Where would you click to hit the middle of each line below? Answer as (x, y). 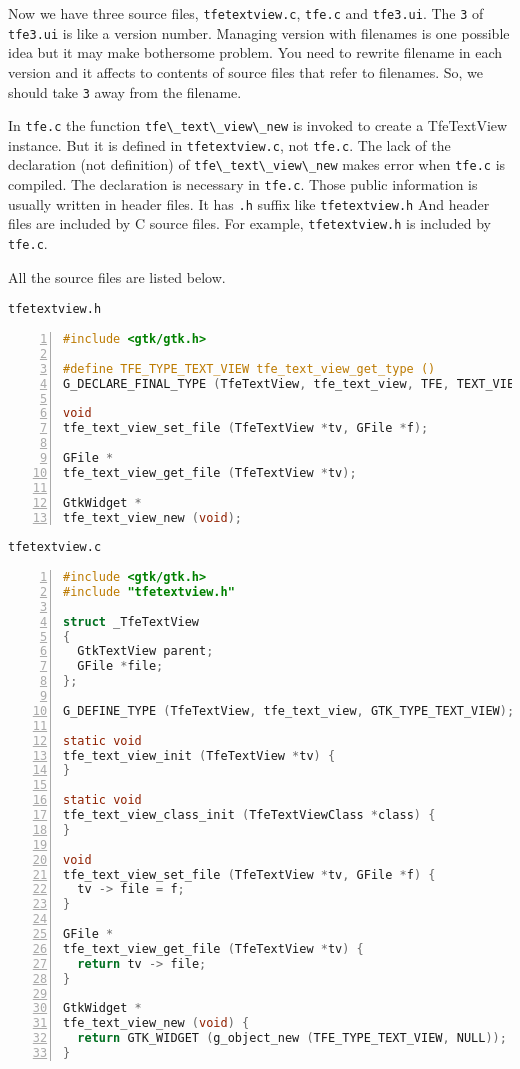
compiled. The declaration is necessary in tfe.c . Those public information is (243, 184)
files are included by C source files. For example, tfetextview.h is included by (249, 223)
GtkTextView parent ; (145, 651)
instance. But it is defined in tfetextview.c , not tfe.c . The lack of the (229, 144)
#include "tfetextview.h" (149, 591)
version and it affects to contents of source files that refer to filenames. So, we (245, 71)
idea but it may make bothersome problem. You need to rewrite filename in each (255, 52)
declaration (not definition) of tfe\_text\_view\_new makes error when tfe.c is (257, 164)
